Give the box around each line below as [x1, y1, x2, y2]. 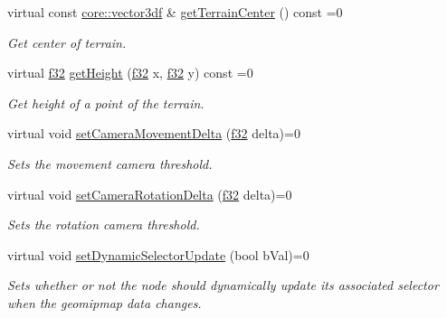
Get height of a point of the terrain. [7, 93, 204, 112]
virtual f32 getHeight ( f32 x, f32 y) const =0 [7, 63, 253, 82]
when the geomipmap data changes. [7, 293, 202, 312]
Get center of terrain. [7, 33, 127, 51]
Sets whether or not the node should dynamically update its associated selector [7, 276, 439, 295]
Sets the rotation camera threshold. [7, 215, 200, 234]
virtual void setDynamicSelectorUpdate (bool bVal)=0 [7, 245, 309, 264]
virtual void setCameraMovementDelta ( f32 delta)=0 [7, 124, 300, 143]
